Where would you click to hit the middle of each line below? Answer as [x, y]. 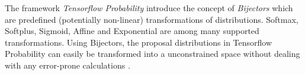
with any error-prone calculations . [68, 65]
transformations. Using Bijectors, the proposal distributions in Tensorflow [139, 42]
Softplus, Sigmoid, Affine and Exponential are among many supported [132, 31]
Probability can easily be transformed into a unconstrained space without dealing [152, 54]
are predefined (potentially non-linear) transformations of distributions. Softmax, [152, 19]
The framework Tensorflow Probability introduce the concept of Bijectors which [149, 8]
